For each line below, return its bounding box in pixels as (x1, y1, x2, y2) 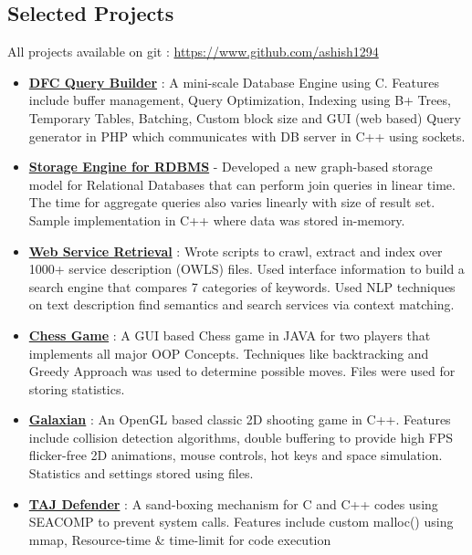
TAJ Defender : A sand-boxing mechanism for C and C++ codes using (28, 494, 438, 513)
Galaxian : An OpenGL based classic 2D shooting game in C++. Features (28, 410, 451, 429)
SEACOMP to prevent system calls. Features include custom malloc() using (28, 512, 454, 531)
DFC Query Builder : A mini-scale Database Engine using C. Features (28, 72, 439, 91)
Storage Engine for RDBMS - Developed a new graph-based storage (28, 157, 433, 176)
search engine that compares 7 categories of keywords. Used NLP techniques (28, 277, 456, 296)
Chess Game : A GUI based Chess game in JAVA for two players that (28, 325, 431, 344)
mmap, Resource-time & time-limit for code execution (28, 529, 331, 549)
